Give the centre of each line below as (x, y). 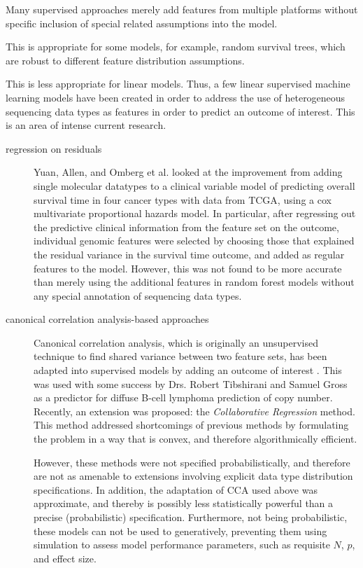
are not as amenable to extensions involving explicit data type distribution (193, 476)
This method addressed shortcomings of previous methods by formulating (191, 425)
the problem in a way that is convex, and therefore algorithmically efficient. (195, 439)
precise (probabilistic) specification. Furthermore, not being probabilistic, (191, 517)
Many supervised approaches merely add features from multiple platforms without (182, 9)
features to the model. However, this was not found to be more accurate (188, 268)
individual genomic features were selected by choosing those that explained (194, 241)
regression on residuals (54, 148)
